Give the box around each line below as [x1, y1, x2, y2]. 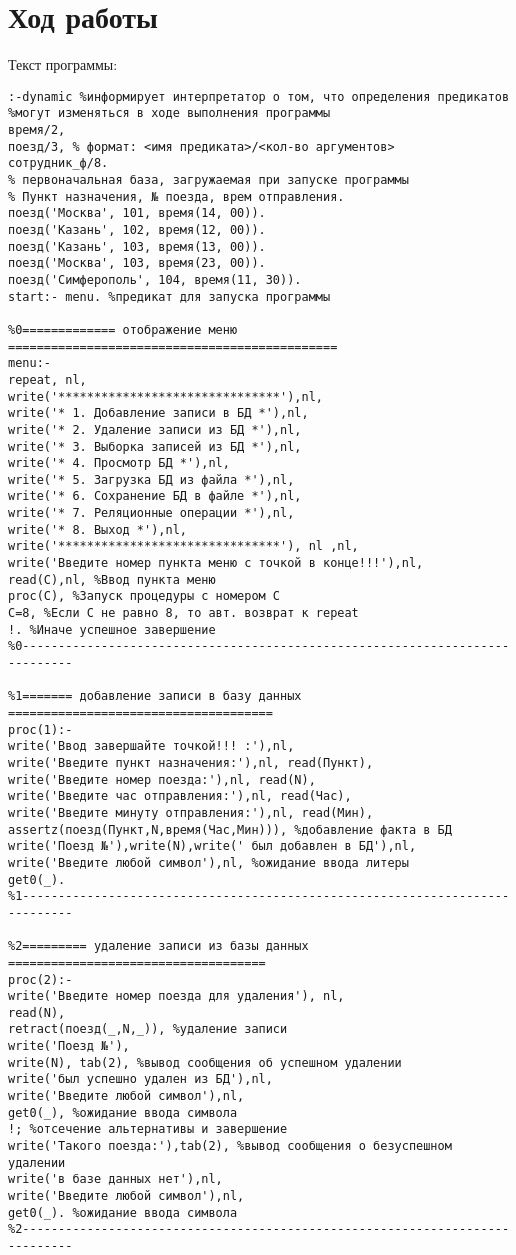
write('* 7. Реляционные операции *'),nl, [8, 506, 295, 521]
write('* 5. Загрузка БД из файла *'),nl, [8, 472, 295, 487]
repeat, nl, [8, 372, 87, 387]
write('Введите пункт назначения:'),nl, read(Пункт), [8, 755, 374, 770]
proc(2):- [8, 972, 73, 987]
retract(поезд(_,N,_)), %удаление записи [8, 1022, 288, 1037]
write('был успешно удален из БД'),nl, [8, 1072, 273, 1087]
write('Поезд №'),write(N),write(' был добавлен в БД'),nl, [8, 839, 417, 854]
